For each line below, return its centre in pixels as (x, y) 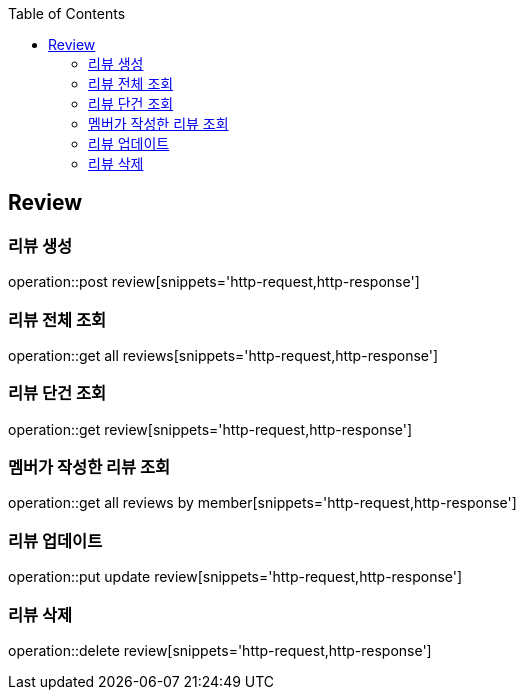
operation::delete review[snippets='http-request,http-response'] (220, 650)
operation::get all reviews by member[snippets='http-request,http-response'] (262, 503)
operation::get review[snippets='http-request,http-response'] (210, 429)
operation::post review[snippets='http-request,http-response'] (214, 282)
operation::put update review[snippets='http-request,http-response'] (235, 577)
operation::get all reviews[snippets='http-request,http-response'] (223, 355)
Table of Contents (67, 13)
